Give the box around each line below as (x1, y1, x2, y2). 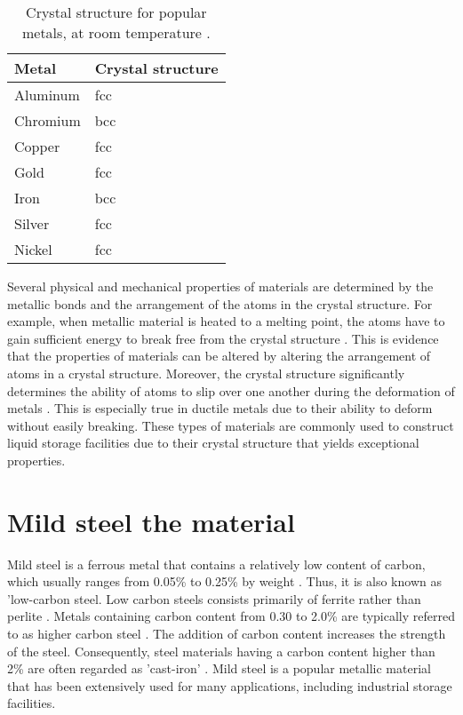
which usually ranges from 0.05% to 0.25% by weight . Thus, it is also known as (7, 572, 442, 591)
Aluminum (14, 84, 80, 105)
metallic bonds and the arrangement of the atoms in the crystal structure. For (7, 294, 433, 313)
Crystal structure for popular (26, 2, 207, 22)
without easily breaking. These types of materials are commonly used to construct (7, 416, 454, 434)
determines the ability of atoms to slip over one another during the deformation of (7, 381, 455, 400)
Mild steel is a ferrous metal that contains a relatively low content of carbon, (7, 554, 426, 573)
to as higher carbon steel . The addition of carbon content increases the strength (7, 624, 446, 643)
